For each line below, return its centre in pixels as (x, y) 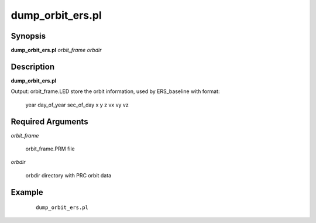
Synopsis (28, 36)
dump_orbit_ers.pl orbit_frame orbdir (56, 50)
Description (33, 66)
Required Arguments (49, 121)
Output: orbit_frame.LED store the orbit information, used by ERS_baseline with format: (115, 91)
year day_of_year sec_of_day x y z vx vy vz (77, 105)
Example (27, 192)
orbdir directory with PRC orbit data (68, 175)
